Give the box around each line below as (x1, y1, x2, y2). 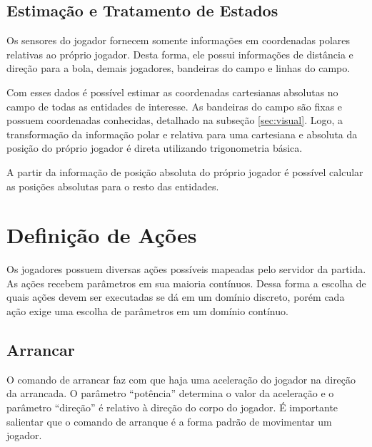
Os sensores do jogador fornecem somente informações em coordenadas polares (6, 33, 351, 48)
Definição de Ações (6, 220, 197, 250)
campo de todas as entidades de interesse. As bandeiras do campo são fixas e (6, 98, 343, 113)
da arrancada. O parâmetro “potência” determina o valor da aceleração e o (6, 386, 334, 401)
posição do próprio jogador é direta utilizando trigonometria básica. (6, 140, 303, 155)
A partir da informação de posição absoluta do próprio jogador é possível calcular (6, 164, 363, 179)
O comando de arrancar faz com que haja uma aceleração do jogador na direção (6, 371, 356, 386)
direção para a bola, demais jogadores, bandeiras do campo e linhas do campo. (6, 61, 351, 76)
